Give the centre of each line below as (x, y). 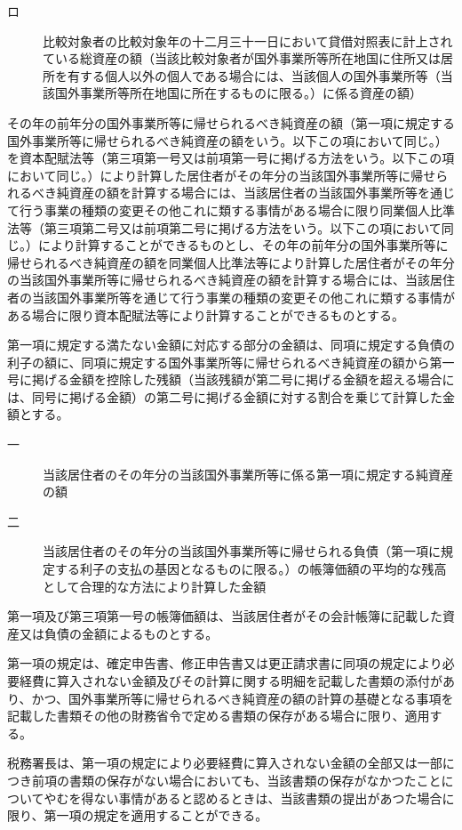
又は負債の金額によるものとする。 (119, 633)
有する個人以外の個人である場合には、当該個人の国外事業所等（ (254, 75)
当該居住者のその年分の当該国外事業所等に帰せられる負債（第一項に (242, 551)
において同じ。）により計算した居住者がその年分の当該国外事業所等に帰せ (222, 175)
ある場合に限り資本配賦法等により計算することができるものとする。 (206, 314)
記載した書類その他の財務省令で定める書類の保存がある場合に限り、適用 (219, 716)
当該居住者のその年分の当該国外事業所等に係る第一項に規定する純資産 (248, 474)
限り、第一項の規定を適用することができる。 (138, 815)
